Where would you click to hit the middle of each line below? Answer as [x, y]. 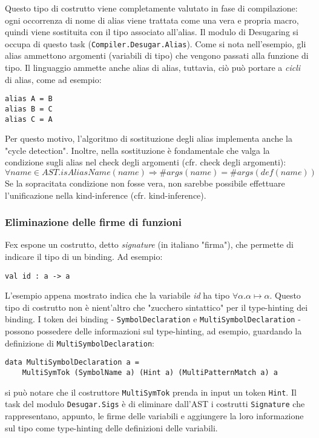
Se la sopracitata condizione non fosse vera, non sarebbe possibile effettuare [145, 183]
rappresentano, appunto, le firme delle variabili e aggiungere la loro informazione [154, 415]
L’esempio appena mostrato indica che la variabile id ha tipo [117, 295]
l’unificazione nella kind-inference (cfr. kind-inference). [106, 195]
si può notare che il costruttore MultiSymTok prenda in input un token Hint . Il [151, 392]
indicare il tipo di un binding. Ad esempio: [84, 256]
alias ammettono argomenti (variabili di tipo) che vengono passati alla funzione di [157, 55]
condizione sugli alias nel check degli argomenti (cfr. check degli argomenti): [146, 162]
